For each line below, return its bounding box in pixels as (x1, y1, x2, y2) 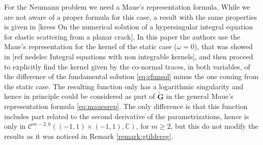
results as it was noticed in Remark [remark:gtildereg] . (4, 130, 173, 141)
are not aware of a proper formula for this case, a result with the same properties (4, 11, 257, 22)
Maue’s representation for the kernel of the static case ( (4, 41, 177, 52)
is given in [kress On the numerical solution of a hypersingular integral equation (4, 21, 253, 32)
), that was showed (194, 41, 253, 52)
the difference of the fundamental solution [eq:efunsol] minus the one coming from (4, 71, 259, 82)
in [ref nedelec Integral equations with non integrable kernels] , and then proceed (4, 51, 253, 61)
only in (4, 121, 26, 131)
